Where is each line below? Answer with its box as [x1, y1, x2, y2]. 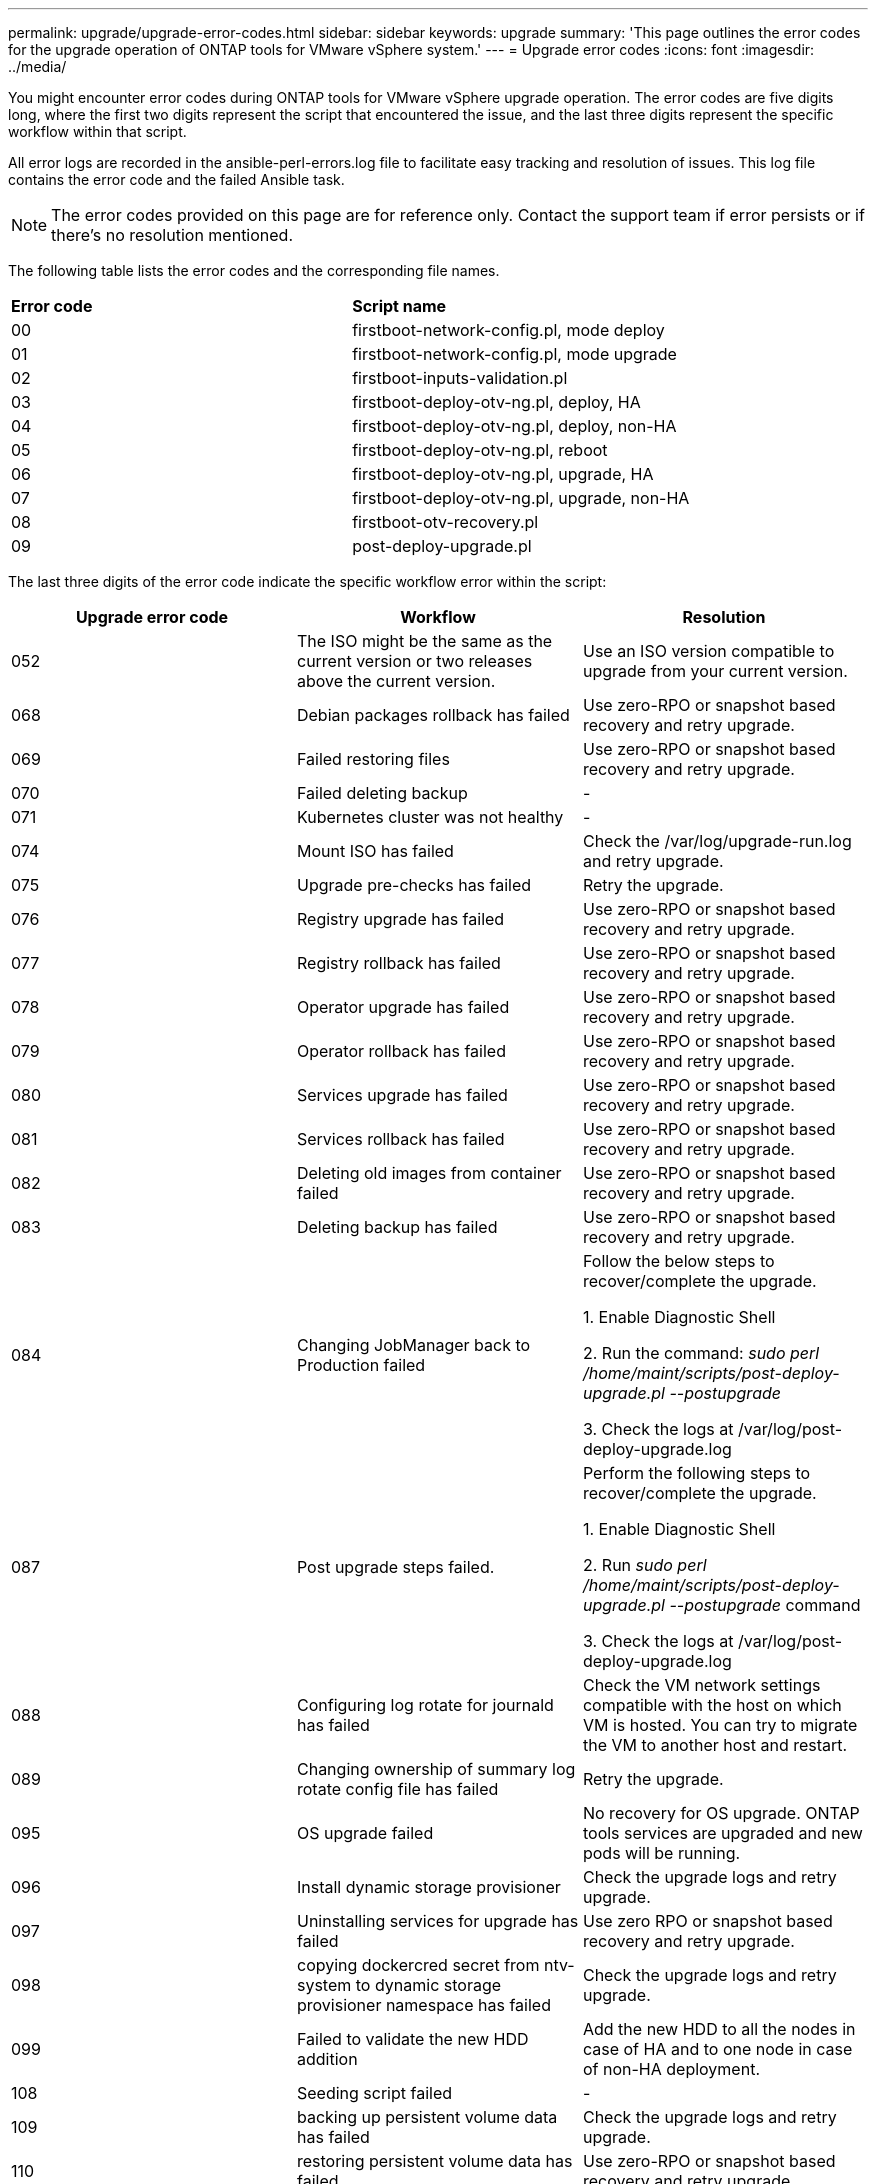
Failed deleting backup [296, 783, 468, 803]
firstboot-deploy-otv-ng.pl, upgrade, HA [352, 464, 654, 484]
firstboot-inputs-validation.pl [352, 368, 568, 388]
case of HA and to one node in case [582, 2039, 853, 2059]
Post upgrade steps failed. [296, 1557, 495, 1577]
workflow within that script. [8, 123, 187, 140]
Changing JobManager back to [296, 1335, 531, 1355]
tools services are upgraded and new [582, 1823, 863, 1843]
